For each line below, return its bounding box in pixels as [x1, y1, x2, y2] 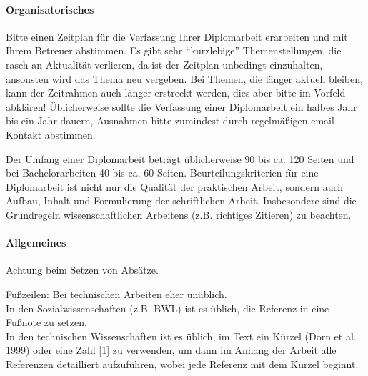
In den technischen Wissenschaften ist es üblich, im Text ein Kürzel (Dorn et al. [6, 328, 357, 343]
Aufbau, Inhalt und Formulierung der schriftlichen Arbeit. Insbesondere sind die [6, 193, 357, 208]
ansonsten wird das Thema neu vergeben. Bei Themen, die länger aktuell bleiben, [6, 71, 363, 86]
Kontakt [6, 127, 42, 142]
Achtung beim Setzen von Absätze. [6, 262, 159, 277]
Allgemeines [6, 235, 66, 250]
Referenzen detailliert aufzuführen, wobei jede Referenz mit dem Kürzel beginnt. [6, 356, 359, 371]
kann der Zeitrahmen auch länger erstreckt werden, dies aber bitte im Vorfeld [6, 85, 346, 100]
